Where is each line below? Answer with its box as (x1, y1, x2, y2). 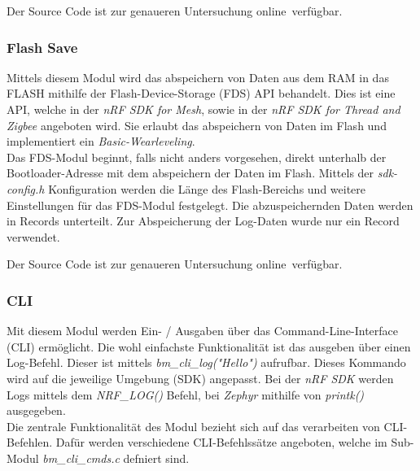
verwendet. (7, 228, 60, 245)
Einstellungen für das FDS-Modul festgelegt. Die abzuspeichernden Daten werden (7, 196, 413, 213)
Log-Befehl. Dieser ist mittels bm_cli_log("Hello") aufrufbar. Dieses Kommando (7, 354, 406, 371)
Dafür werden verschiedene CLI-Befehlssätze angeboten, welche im (55, 434, 387, 451)
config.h (7, 180, 45, 197)
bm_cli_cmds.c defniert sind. (42, 449, 190, 466)
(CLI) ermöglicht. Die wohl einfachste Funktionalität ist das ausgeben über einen (7, 338, 411, 355)
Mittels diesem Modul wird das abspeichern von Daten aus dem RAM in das (7, 68, 389, 85)
